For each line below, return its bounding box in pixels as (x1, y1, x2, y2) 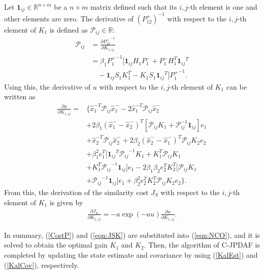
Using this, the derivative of (4, 81, 91, 92)
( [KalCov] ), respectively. (4, 259, 79, 270)
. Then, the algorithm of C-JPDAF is (144, 239, 260, 250)
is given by (49, 197, 83, 207)
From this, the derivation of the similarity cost (4, 187, 149, 197)
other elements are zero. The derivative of (4, 13, 134, 23)
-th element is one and (188, 2, 257, 12)
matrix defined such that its (90, 2, 177, 12)
